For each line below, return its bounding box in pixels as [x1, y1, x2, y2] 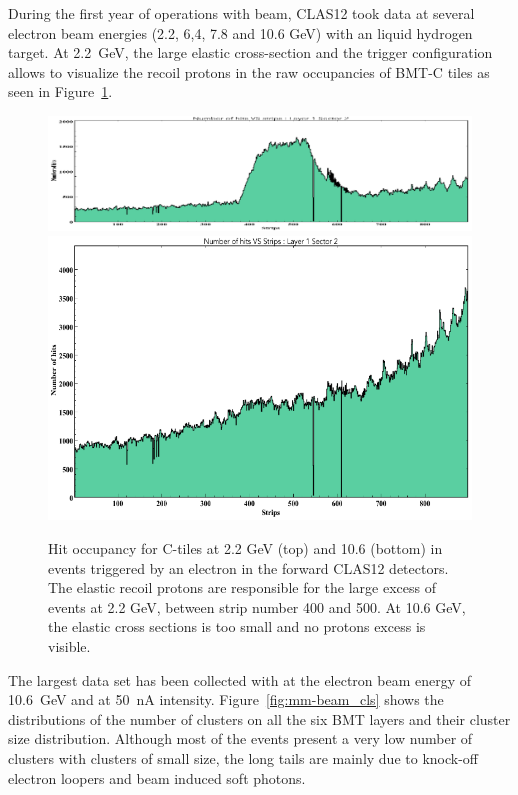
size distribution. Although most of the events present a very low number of [8, 728, 473, 749]
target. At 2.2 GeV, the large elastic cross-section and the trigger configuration [8, 42, 493, 63]
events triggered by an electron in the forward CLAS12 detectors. [48, 557, 449, 578]
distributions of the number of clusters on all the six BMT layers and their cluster [8, 708, 511, 729]
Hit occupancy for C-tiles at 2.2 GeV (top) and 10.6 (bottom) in [48, 537, 443, 558]
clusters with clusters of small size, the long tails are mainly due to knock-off [8, 747, 478, 768]
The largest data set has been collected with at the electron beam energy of [8, 669, 472, 690]
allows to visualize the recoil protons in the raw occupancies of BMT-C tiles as [8, 61, 490, 82]
